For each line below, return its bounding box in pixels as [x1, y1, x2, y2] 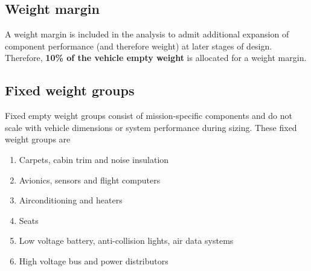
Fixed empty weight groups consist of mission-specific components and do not [5, 109, 292, 122]
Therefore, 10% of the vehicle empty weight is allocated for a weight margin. [5, 51, 307, 64]
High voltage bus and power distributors [19, 254, 168, 267]
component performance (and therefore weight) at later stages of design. [5, 39, 272, 52]
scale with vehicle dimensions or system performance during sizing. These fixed [5, 121, 297, 133]
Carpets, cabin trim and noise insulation [19, 153, 169, 165]
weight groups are [5, 133, 71, 145]
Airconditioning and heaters [19, 194, 123, 206]
